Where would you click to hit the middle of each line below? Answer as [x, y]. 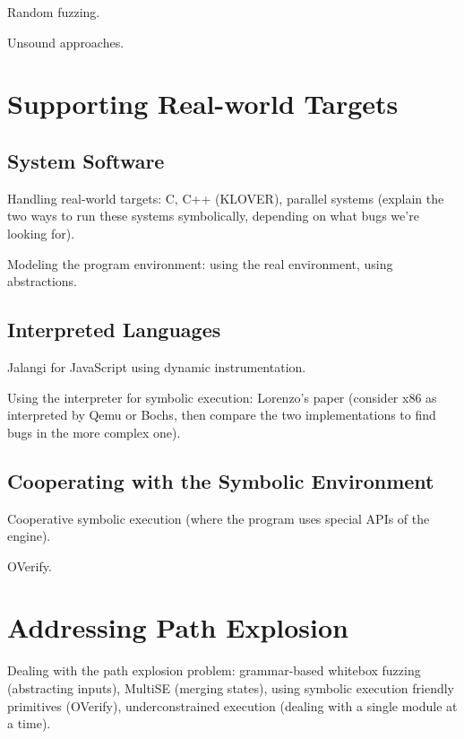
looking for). [41, 233]
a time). [29, 723]
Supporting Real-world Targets [203, 104]
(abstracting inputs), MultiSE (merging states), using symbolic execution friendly [231, 688]
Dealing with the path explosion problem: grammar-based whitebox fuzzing [214, 670]
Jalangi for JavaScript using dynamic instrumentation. [157, 366]
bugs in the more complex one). [94, 432]
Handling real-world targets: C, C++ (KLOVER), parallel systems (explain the [226, 198]
